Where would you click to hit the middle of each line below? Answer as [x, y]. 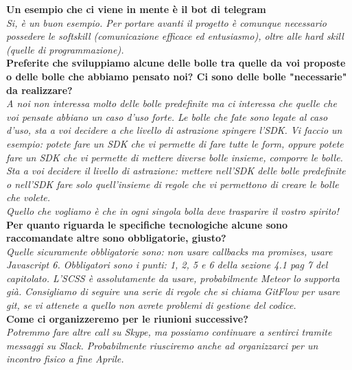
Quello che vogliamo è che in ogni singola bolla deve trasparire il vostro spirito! [173, 210]
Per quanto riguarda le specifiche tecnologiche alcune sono [147, 224]
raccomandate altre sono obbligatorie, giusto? [116, 238]
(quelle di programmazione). [65, 49]
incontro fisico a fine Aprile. [65, 359]
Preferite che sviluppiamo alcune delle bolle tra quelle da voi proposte [176, 63]
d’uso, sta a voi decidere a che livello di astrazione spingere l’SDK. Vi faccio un [174, 130]
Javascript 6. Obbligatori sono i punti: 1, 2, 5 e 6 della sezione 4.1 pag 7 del [167, 265]
